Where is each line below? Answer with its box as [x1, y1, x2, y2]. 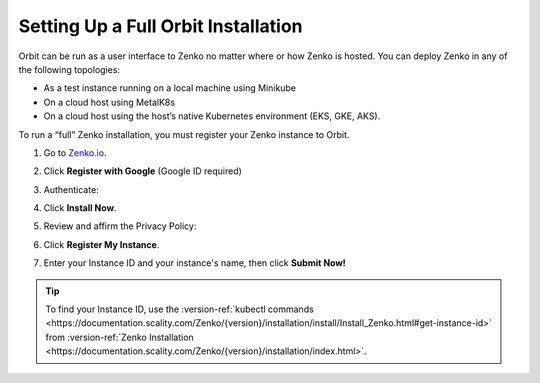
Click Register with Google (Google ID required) [43, 165, 242, 177]
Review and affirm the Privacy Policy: [43, 220, 197, 232]
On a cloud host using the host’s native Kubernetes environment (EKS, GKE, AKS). [43, 110, 381, 122]
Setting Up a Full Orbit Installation [18, 15, 303, 37]
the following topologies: [18, 63, 120, 75]
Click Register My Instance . [43, 238, 160, 250]
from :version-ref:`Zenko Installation [45, 331, 194, 343]
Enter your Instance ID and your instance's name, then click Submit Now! [43, 257, 347, 269]
